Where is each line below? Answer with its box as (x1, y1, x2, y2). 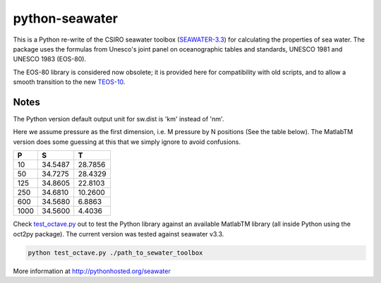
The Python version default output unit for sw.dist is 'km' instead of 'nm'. (13, 115, 224, 124)
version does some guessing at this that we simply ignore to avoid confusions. (13, 138, 241, 146)
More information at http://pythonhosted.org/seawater (13, 267, 171, 275)
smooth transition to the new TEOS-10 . (13, 78, 126, 86)
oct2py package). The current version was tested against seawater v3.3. (13, 229, 224, 238)
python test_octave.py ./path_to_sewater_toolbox (28, 248, 203, 257)
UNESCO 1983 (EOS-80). (13, 55, 87, 64)
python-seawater (13, 11, 118, 26)
